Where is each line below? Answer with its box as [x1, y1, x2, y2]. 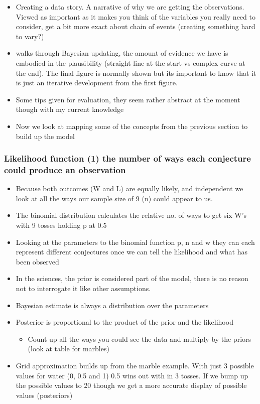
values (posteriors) [16, 389, 73, 400]
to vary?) [16, 31, 44, 41]
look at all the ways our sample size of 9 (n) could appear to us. [16, 193, 213, 203]
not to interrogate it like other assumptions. [16, 283, 151, 294]
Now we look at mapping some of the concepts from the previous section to [16, 120, 248, 131]
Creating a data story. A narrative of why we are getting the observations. [16, 2, 244, 12]
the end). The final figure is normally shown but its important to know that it [16, 67, 256, 78]
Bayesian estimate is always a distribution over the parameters [16, 300, 209, 310]
